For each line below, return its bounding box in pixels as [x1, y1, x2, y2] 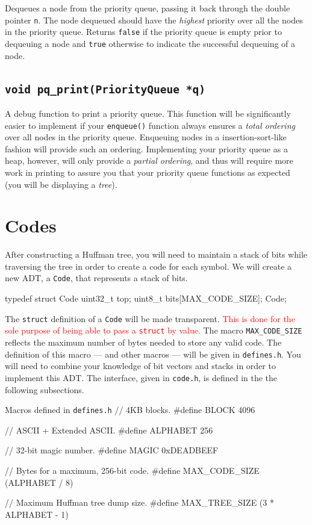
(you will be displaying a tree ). [5, 178, 117, 190]
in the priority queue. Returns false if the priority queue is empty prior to [5, 25, 282, 38]
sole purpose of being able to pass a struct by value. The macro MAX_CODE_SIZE [5, 324, 302, 337]
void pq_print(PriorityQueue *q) [5, 82, 206, 96]
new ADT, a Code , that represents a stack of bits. [5, 272, 188, 284]
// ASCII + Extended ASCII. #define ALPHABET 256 [5, 423, 213, 436]
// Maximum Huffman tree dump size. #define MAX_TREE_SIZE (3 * [5, 496, 274, 509]
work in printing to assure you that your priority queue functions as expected [5, 166, 290, 178]
